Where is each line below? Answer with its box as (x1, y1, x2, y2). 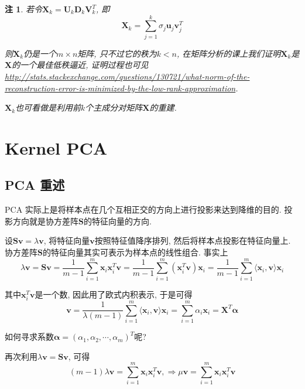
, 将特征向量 (43, 234, 90, 247)
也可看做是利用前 (15, 101, 81, 114)
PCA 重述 (5, 176, 65, 194)
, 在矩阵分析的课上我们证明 (177, 47, 281, 59)
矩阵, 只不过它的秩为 (77, 47, 157, 59)
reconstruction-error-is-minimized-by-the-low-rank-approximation (5, 81, 236, 94)
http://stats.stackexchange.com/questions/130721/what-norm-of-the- (5, 70, 250, 82)
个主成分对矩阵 (85, 101, 143, 114)
